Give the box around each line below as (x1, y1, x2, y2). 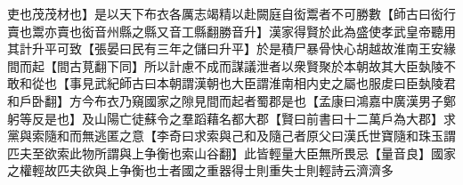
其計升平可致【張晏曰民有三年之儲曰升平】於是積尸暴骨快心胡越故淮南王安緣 (7, 39, 456, 58)
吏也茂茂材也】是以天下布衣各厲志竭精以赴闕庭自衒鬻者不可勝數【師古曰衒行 (7, 4, 456, 22)
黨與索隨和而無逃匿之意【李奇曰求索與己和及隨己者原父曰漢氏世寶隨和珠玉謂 (7, 126, 456, 145)
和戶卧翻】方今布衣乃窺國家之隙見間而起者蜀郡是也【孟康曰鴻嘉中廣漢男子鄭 (7, 91, 456, 109)
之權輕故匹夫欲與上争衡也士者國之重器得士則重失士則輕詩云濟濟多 (7, 161, 394, 180)
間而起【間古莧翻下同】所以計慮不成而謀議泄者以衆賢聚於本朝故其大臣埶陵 (7, 56, 443, 75)
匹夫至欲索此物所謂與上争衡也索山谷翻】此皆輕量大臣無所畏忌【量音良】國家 (7, 143, 456, 162)
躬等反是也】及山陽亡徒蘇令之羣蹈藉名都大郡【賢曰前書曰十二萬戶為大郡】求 (7, 109, 456, 127)
